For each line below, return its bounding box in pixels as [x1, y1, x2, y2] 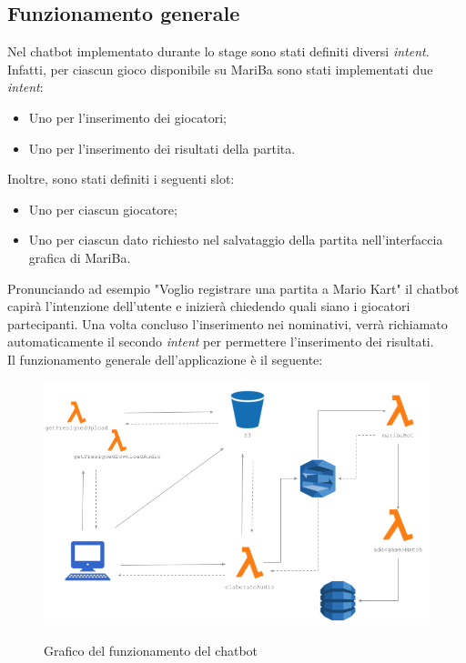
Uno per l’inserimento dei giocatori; [28, 107, 228, 126]
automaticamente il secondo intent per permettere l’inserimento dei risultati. [7, 332, 434, 351]
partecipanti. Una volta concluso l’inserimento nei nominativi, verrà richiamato [7, 314, 448, 333]
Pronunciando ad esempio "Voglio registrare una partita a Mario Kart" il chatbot [7, 278, 460, 297]
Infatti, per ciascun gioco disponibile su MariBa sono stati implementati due [7, 59, 433, 78]
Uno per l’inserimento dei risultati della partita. [28, 138, 296, 157]
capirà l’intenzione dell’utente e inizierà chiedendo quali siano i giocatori [7, 296, 410, 316]
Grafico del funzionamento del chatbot [44, 640, 258, 659]
